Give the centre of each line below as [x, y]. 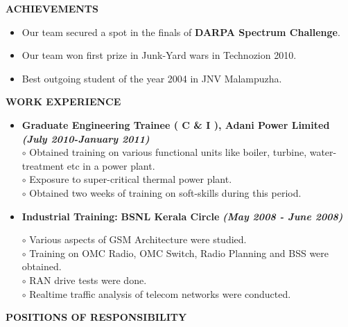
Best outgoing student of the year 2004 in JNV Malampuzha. [152, 78]
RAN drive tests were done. [88, 280]
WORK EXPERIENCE [63, 101]
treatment [43, 165]
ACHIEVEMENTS [52, 8]
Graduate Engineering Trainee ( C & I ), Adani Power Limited [176, 124]
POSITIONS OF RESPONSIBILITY [96, 317]
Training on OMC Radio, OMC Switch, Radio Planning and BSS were [179, 253]
